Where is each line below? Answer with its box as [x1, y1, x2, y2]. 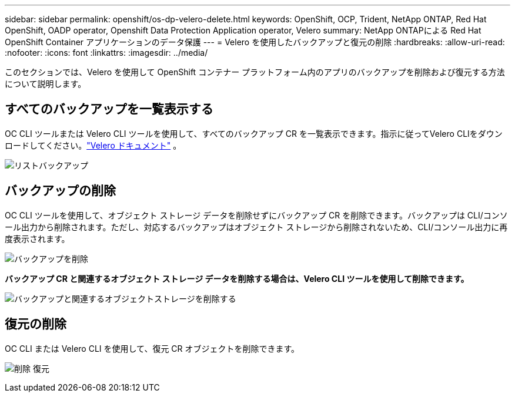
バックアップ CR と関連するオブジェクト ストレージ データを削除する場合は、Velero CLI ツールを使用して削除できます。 [5, 273, 469, 284]
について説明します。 [5, 79, 86, 89]
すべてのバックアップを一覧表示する [5, 102, 213, 117]
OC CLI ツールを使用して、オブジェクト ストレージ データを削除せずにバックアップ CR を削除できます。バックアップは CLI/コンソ [5, 210, 508, 220]
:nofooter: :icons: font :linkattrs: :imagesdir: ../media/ [5, 48, 208, 58]
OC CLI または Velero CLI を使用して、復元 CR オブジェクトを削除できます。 [5, 343, 300, 354]
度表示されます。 [5, 233, 70, 244]
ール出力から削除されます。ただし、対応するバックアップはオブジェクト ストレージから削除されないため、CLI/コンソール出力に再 [5, 221, 508, 232]
